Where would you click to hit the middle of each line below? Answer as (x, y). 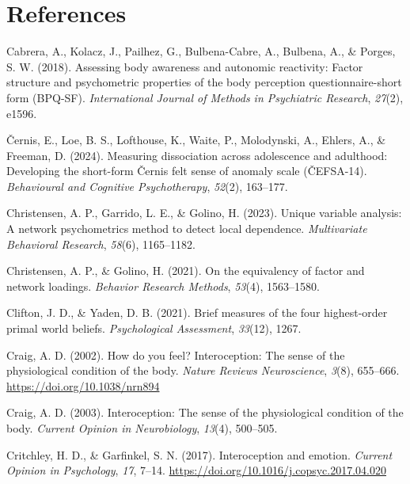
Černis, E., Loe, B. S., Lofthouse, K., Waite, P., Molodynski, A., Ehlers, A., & (196, 140)
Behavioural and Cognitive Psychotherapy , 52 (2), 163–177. (147, 186)
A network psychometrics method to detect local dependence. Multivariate (187, 229)
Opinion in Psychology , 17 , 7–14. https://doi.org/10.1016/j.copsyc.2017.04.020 (196, 470)
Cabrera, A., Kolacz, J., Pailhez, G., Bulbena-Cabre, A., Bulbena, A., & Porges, (201, 51)
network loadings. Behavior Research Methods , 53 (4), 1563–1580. (163, 286)
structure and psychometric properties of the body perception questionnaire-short (204, 82)
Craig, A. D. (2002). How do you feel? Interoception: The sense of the (176, 354)
